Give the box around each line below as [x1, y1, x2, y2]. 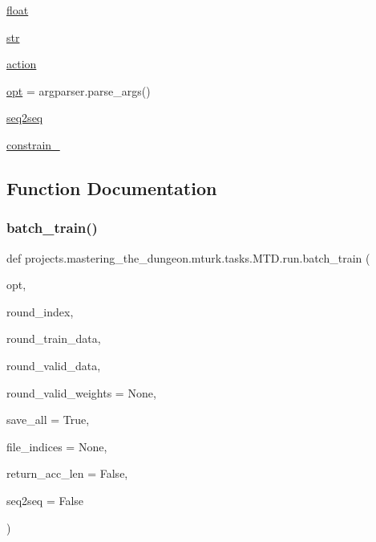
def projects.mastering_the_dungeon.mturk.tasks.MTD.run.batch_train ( [6, 249, 370, 266]
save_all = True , [6, 411, 90, 428]
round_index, [6, 303, 74, 320]
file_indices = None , [6, 438, 107, 454]
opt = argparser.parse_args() [6, 82, 151, 99]
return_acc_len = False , [6, 465, 128, 482]
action [6, 55, 37, 72]
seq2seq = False [6, 491, 84, 508]
